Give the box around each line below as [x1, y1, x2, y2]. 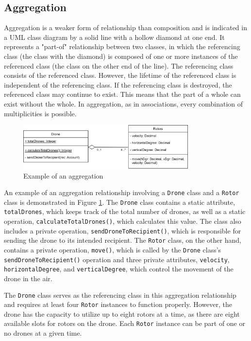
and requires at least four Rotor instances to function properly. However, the [4, 299, 232, 309]
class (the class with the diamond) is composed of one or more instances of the [4, 51, 238, 61]
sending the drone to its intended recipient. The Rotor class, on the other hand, [4, 235, 241, 245]
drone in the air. [4, 273, 52, 283]
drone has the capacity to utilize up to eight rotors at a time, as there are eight [4, 308, 240, 319]
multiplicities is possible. [4, 108, 77, 118]
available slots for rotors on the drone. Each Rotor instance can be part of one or [4, 318, 245, 328]
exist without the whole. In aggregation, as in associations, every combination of [4, 98, 243, 108]
